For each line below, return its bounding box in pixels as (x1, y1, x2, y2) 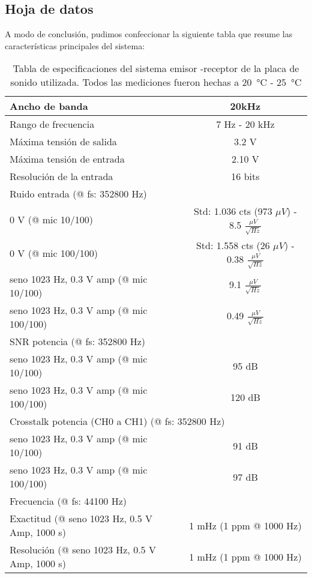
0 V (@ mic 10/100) (10, 212, 94, 227)
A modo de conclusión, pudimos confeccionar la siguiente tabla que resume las (5, 28, 293, 40)
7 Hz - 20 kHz (216, 117, 275, 131)
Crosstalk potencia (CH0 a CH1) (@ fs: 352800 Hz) (10, 414, 225, 429)
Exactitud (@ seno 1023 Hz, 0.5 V (10, 511, 153, 526)
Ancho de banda (10, 99, 88, 113)
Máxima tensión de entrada (10, 152, 125, 166)
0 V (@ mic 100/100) (10, 246, 98, 260)
